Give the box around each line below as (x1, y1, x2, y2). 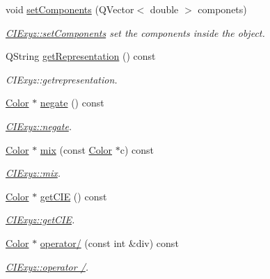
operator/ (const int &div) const (40, 235, 179, 250)
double (150, 2, 179, 16)
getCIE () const (40, 189, 107, 203)
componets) (198, 2, 247, 16)
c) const (120, 142, 154, 157)
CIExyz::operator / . (6, 259, 89, 273)
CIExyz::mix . (6, 166, 61, 180)
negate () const (40, 95, 104, 110)
